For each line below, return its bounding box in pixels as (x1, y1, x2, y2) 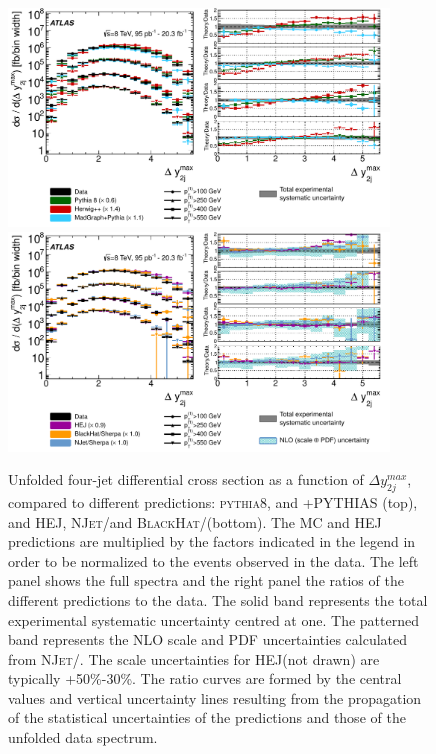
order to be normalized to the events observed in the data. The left (8, 550, 419, 571)
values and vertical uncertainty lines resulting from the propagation (8, 687, 422, 708)
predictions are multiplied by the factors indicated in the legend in (8, 531, 416, 552)
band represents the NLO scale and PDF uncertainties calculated (8, 629, 408, 650)
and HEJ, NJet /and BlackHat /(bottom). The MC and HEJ (8, 511, 382, 532)
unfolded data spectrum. (8, 727, 158, 748)
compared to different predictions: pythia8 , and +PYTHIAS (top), (8, 491, 418, 512)
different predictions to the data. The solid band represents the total (8, 589, 428, 610)
